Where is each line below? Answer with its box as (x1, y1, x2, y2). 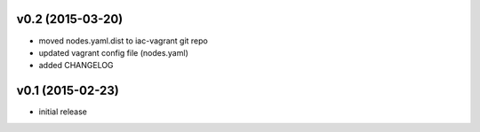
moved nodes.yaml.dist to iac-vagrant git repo (38, 35, 208, 46)
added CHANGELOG (38, 60, 115, 71)
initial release (38, 106, 88, 117)
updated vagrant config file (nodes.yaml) (38, 47, 188, 58)
